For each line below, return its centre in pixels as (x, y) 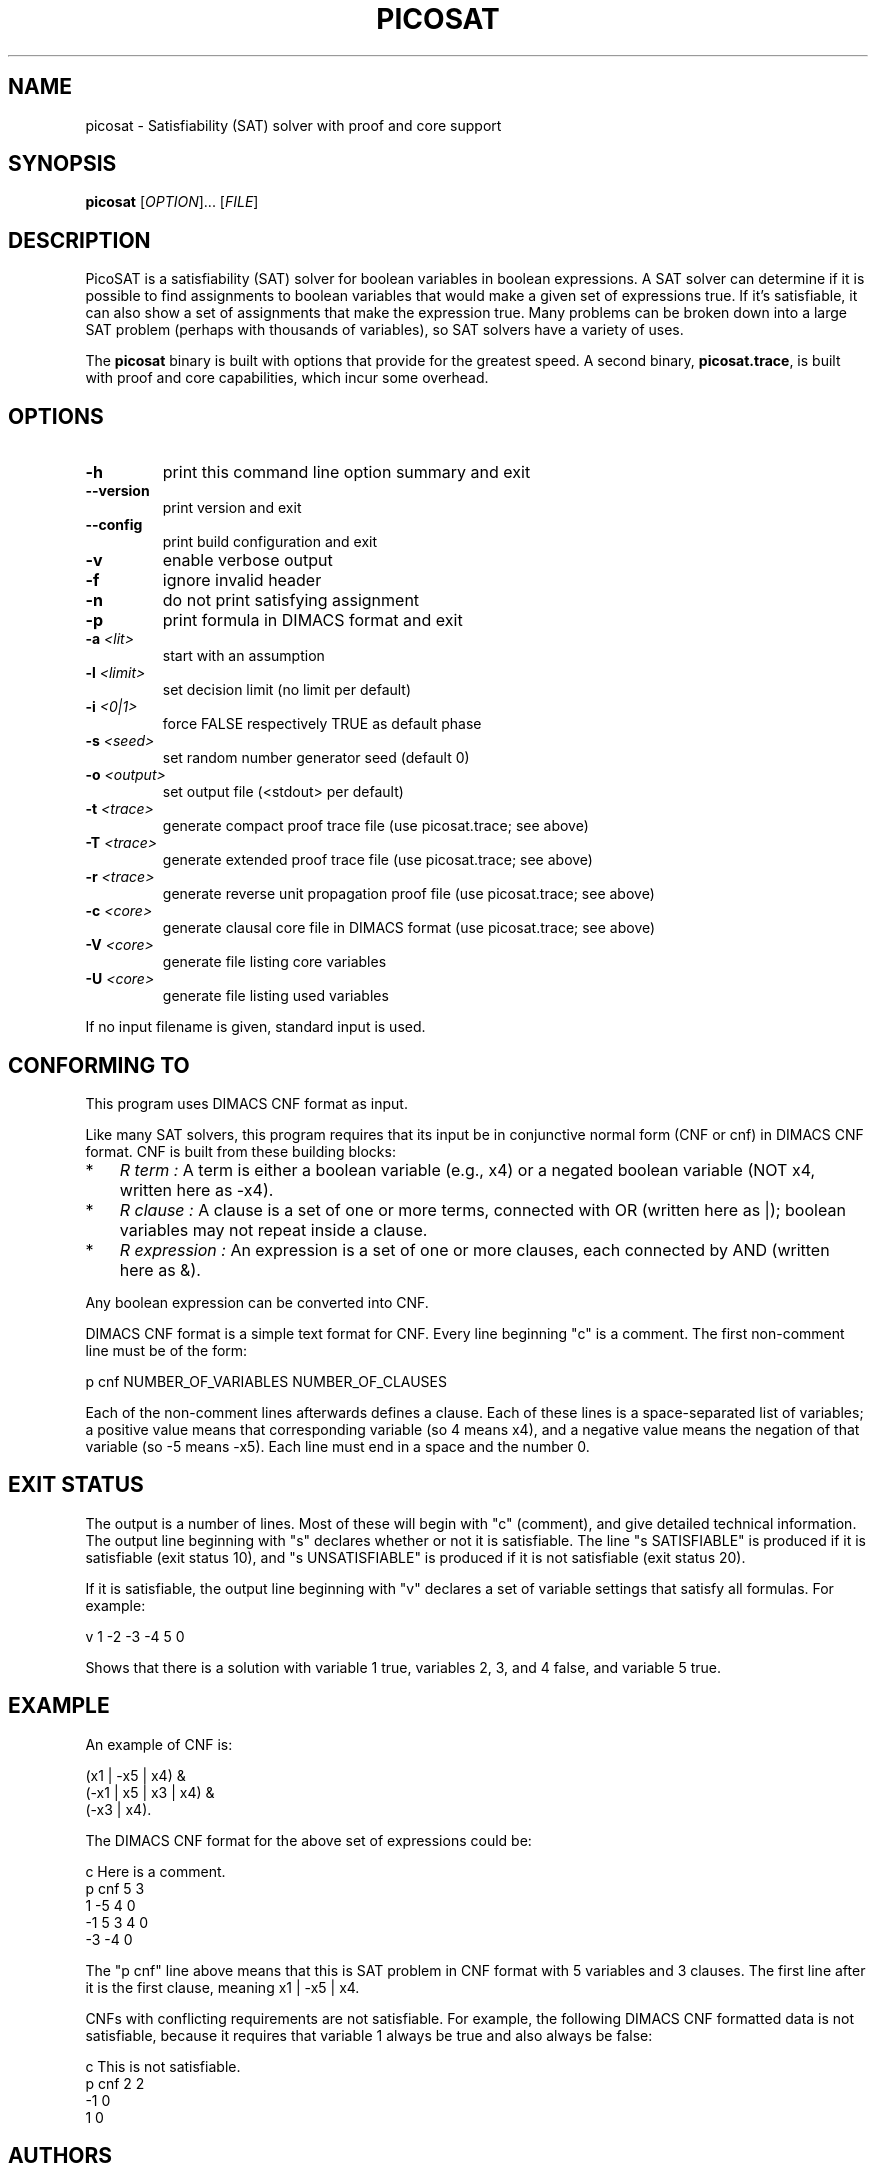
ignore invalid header (242, 580)
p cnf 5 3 (115, 1888)
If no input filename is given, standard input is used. (255, 1027)
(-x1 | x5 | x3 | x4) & (150, 1792)
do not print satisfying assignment (291, 600)
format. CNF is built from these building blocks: (240, 1151)
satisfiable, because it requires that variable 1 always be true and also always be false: (369, 2035)
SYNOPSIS (62, 164)
